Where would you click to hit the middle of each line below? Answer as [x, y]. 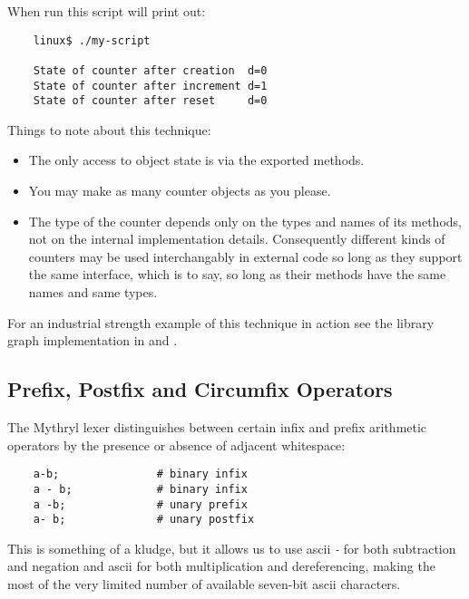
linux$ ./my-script [92, 40]
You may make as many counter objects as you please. [180, 191]
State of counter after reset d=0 [150, 101]
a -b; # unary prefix [140, 504]
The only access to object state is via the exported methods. [196, 160]
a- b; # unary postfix [144, 520]
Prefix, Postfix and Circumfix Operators [200, 389]
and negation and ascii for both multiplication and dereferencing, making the [221, 566]
